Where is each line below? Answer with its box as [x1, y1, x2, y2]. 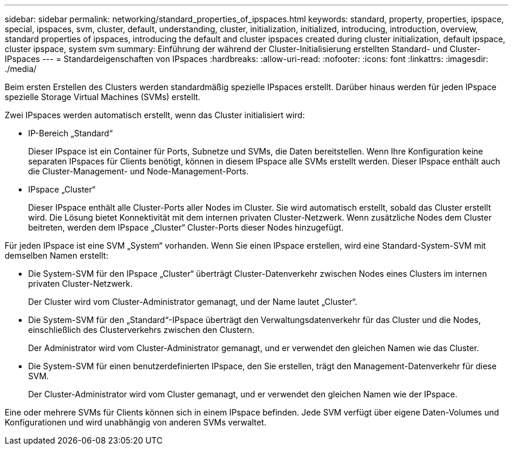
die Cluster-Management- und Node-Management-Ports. [28, 166, 249, 176]
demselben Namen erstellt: [5, 250, 108, 260]
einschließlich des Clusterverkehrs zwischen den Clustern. [28, 325, 255, 335]
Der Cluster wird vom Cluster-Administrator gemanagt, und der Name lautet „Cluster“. [28, 297, 357, 307]
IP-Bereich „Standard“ [28, 128, 113, 138]
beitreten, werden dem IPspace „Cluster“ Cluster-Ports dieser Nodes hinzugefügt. [28, 222, 344, 232]
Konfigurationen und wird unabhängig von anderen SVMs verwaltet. [5, 417, 266, 427]
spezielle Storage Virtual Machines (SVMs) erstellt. [5, 92, 201, 102]
